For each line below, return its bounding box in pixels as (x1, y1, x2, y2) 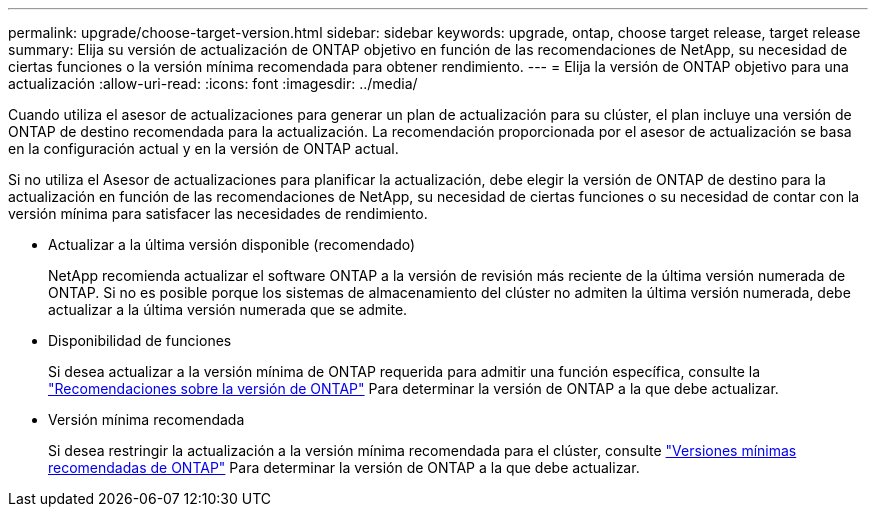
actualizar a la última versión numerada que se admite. (48, 301, 408, 318)
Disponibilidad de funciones (48, 332, 232, 349)
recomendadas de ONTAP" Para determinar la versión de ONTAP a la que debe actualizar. (48, 459, 640, 476)
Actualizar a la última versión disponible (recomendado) (48, 236, 416, 253)
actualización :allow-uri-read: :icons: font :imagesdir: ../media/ (8, 75, 418, 92)
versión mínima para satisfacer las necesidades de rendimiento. (8, 205, 428, 222)
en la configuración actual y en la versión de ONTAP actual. (8, 140, 399, 157)
